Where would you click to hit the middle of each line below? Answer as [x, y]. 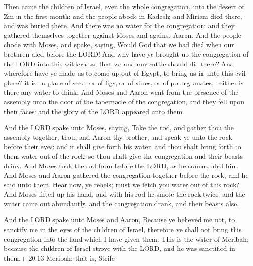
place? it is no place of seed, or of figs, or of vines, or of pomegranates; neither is [124, 82]
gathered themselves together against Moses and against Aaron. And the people [123, 35]
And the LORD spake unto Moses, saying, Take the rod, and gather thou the [119, 127]
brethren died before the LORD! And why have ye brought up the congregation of [126, 54]
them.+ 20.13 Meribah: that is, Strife [59, 258]
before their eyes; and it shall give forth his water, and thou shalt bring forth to [123, 146]
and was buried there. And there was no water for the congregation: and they [119, 25]
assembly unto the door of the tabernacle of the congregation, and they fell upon [124, 101]
